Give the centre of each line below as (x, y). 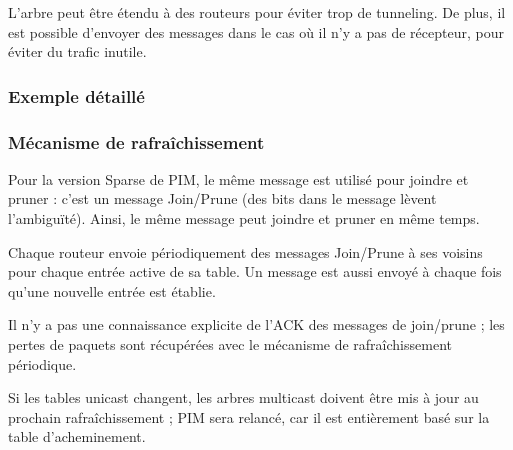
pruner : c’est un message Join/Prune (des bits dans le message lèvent (222, 198)
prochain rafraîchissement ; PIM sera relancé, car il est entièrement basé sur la (249, 416)
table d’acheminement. (77, 436)
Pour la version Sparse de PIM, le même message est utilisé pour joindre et (238, 178)
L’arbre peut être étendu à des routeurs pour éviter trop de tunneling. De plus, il (257, 12)
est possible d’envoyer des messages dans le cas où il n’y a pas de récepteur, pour (256, 31)
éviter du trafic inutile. (77, 51)
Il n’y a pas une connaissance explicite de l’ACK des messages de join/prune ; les (256, 324)
